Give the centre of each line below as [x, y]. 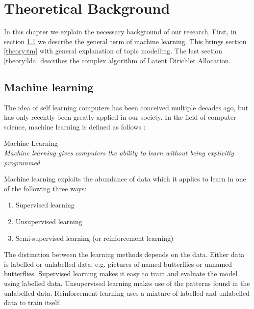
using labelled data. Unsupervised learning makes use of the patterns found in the [127, 283]
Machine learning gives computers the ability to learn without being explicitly [119, 153]
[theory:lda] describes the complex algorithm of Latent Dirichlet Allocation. [117, 60]
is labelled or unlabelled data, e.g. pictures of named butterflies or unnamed [118, 264]
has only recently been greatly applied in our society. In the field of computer [120, 117]
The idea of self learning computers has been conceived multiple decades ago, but [126, 107]
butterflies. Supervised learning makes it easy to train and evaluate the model [121, 273]
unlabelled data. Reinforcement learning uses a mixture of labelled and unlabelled [127, 293]
